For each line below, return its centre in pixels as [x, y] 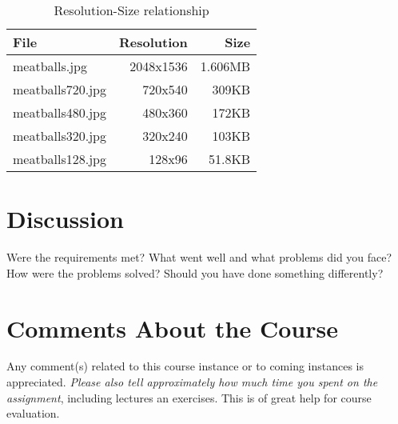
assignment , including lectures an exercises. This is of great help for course [189, 397]
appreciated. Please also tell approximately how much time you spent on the [192, 382]
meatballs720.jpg [60, 89]
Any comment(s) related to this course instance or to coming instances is [185, 366]
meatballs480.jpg [60, 112]
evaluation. [33, 413]
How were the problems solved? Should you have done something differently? [195, 272]
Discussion [65, 219]
